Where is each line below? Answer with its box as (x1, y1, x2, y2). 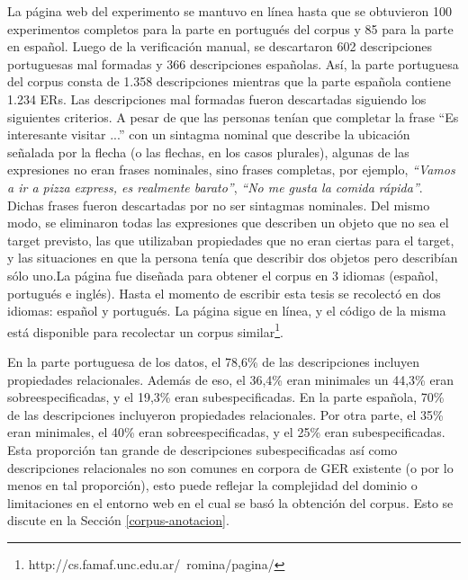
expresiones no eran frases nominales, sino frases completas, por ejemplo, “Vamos (7, 160, 455, 179)
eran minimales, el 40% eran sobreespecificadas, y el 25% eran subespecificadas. (7, 423, 445, 442)
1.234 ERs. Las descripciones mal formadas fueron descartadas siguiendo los (7, 89, 427, 108)
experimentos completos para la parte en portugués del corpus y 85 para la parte (7, 19, 454, 38)
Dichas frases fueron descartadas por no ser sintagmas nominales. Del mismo (7, 195, 430, 214)
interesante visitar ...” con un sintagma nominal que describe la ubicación (7, 125, 410, 144)
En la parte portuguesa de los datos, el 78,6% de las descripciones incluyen (7, 352, 420, 370)
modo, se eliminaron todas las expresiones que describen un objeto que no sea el (7, 213, 449, 232)
